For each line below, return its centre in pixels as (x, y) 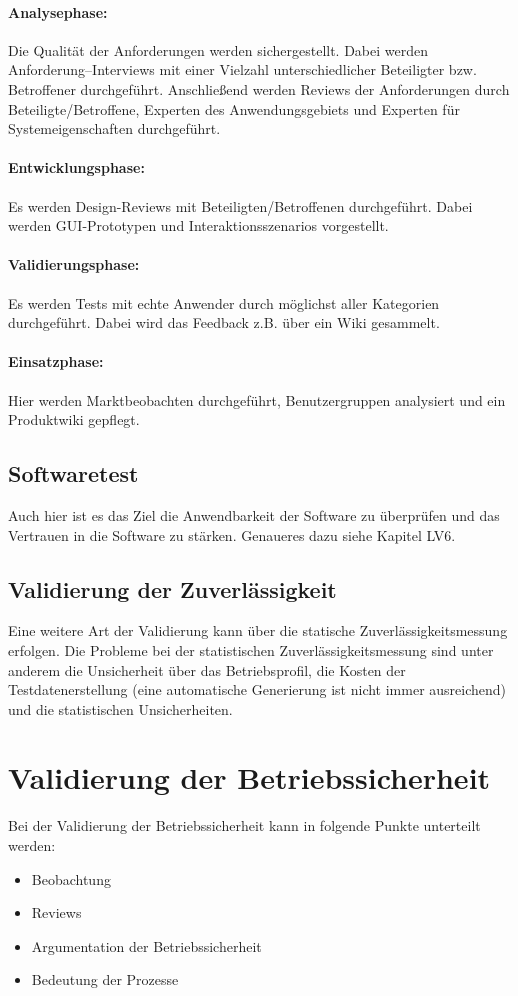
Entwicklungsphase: (76, 167)
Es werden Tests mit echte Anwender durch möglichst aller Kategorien (224, 302)
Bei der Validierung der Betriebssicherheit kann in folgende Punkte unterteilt (244, 825)
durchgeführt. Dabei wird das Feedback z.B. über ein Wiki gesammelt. (224, 322)
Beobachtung (71, 878)
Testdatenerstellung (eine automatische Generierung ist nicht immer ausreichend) (257, 689)
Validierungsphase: (74, 264)
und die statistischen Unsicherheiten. (120, 708)
